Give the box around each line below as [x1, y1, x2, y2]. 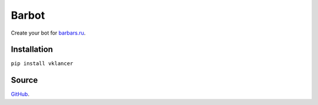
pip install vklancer [11, 60, 74, 67]
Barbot [11, 9, 45, 22]
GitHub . [11, 91, 29, 98]
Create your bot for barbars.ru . [11, 29, 86, 36]
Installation [11, 45, 53, 55]
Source [11, 75, 38, 85]
